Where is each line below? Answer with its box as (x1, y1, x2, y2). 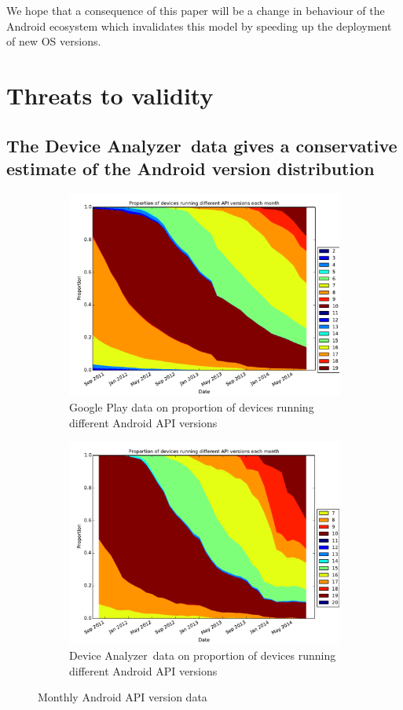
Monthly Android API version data (38, 689, 207, 705)
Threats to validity (6, 79, 214, 111)
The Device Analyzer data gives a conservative (6, 133, 398, 157)
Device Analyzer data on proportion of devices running (69, 647, 336, 664)
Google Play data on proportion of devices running (69, 399, 314, 415)
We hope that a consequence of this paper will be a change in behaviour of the (6, 2, 385, 18)
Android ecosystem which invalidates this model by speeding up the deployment (6, 17, 392, 34)
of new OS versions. (6, 33, 101, 49)
